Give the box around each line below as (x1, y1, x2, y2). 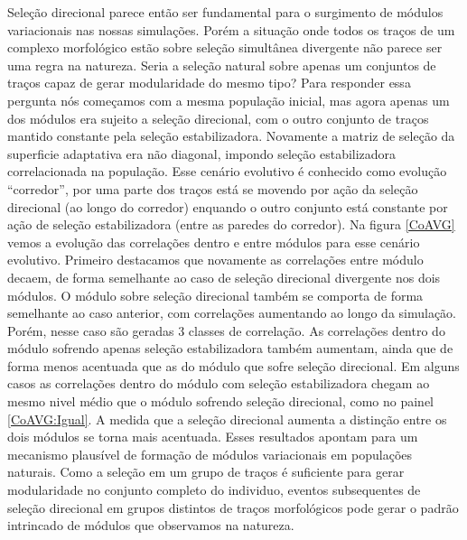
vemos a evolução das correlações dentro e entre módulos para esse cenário (7, 232, 420, 251)
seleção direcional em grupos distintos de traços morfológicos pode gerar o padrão (7, 498, 459, 517)
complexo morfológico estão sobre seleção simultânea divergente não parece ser (7, 38, 443, 57)
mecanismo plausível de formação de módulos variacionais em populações (7, 444, 413, 463)
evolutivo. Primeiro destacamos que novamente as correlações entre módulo (7, 250, 424, 269)
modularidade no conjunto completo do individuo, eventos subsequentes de (7, 480, 421, 499)
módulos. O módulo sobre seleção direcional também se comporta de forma (7, 285, 424, 304)
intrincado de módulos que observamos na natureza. (7, 516, 294, 535)
